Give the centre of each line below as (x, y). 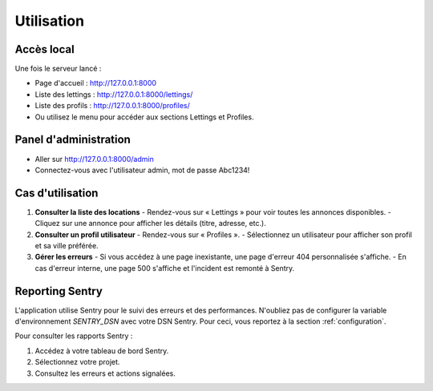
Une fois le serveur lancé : (58, 69)
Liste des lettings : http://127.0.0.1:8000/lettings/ (114, 94)
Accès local (45, 49)
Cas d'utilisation (57, 193)
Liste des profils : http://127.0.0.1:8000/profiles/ (112, 106)
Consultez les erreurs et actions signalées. (105, 373)
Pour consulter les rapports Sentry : (74, 336)
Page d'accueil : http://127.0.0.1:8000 (95, 83)
